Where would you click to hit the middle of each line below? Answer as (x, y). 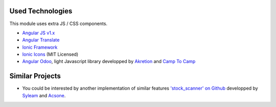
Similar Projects (35, 76)
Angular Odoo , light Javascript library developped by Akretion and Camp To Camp (109, 61)
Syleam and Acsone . (44, 95)
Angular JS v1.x (39, 33)
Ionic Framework (40, 47)
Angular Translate (41, 40)
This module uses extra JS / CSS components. (58, 24)
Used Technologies (41, 11)
